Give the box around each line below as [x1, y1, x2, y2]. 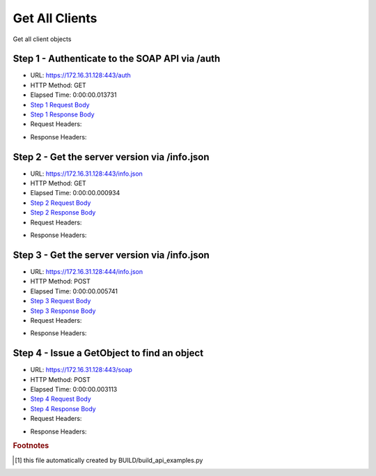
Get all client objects [13, 35, 72, 43]
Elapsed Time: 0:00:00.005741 [30, 286, 118, 295]
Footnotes [13, 441, 49, 451]
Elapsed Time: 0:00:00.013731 [30, 91, 117, 99]
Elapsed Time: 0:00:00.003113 [30, 385, 118, 393]
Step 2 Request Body [30, 199, 91, 207]
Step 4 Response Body [30, 404, 97, 413]
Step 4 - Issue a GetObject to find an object [13, 347, 204, 359]
